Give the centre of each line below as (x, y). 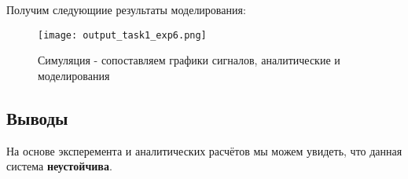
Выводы (37, 117)
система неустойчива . (59, 166)
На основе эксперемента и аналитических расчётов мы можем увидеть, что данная (204, 150)
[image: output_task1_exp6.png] (122, 35)
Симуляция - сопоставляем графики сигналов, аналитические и (189, 60)
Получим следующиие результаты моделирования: (126, 9)
